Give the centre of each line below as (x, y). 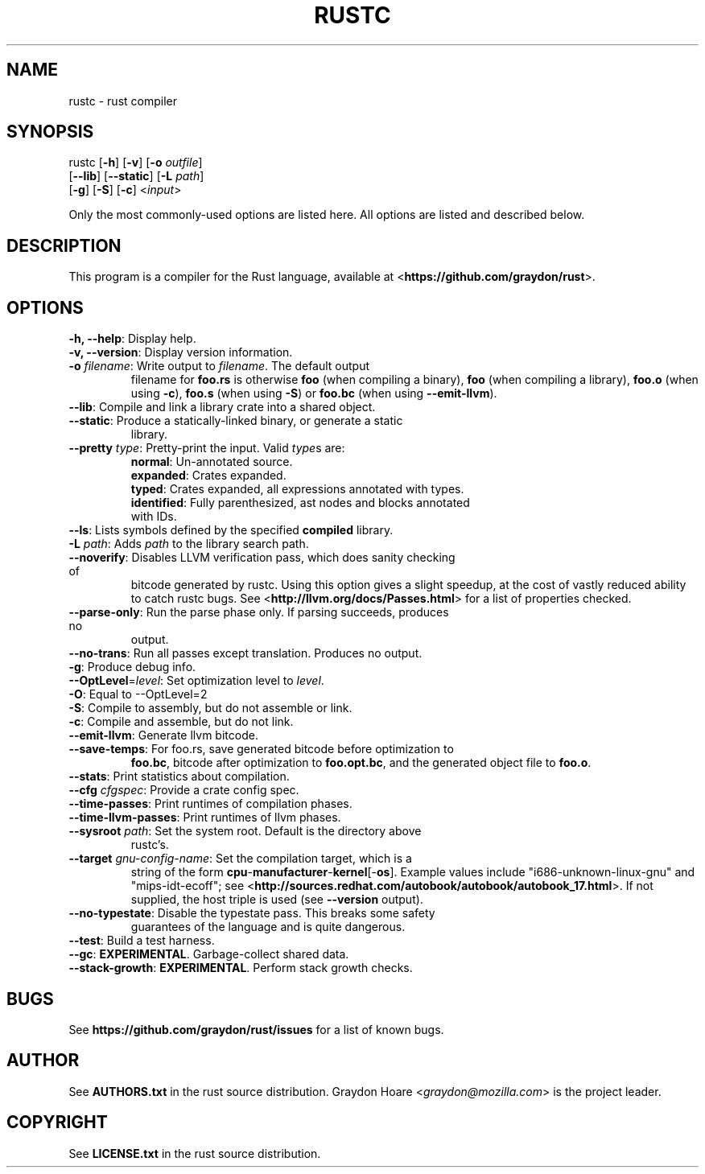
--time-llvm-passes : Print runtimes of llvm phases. (205, 818)
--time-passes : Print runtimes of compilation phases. (210, 804)
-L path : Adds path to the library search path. (189, 544)
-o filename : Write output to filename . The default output (219, 366)
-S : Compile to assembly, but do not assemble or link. (210, 708)
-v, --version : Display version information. (181, 352)
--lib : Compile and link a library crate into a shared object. (222, 407)
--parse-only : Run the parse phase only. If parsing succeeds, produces (259, 612)
